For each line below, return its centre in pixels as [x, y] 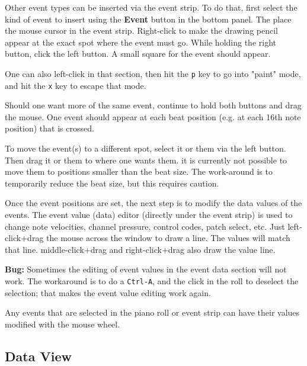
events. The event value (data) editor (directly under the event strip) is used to [149, 215]
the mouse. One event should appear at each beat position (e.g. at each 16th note [153, 116]
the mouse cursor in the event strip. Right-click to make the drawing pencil [141, 30]
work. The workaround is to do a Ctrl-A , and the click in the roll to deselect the [152, 281]
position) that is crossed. [49, 128]
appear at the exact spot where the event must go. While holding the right [140, 42]
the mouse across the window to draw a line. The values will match [168, 238]
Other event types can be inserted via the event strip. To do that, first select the [151, 7]
